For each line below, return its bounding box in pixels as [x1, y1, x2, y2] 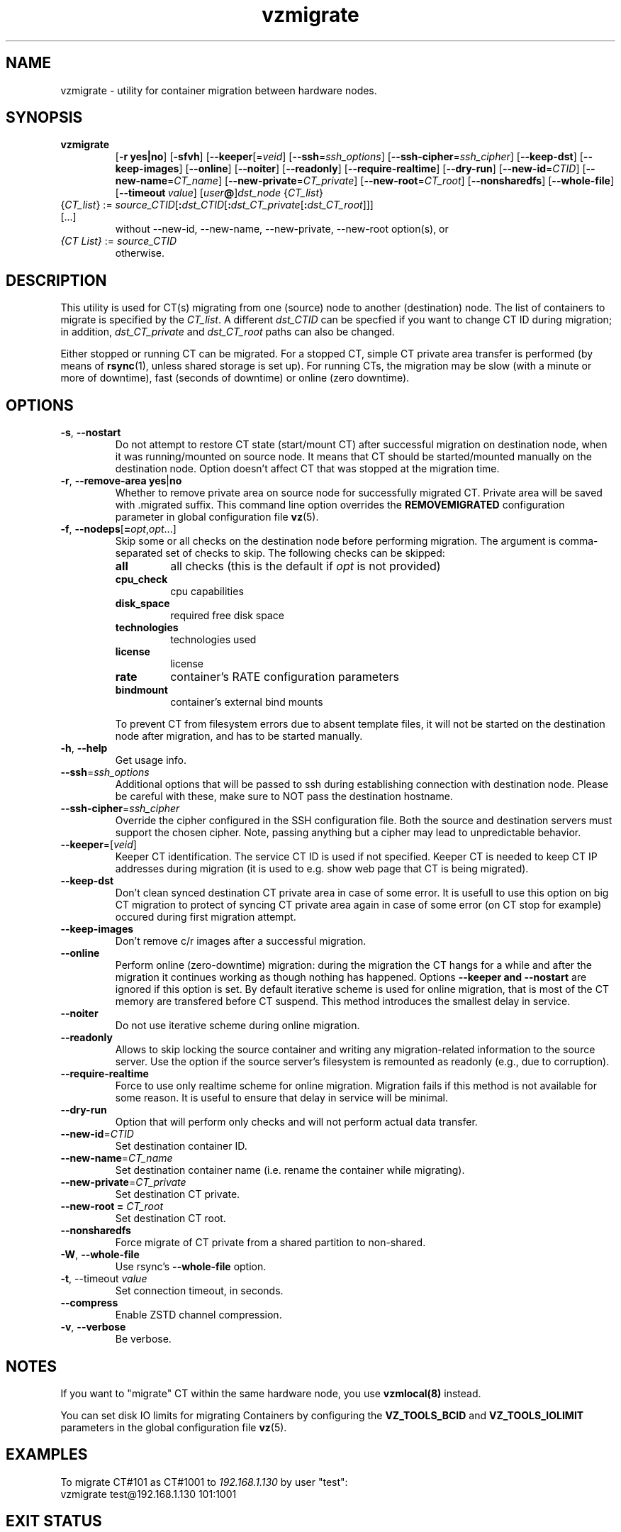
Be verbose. [115, 1333, 172, 1345]
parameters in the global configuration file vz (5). [60, 1421, 287, 1433]
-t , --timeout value [60, 1272, 147, 1285]
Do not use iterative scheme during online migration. [115, 1019, 360, 1032]
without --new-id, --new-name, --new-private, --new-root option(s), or [115, 223, 449, 235]
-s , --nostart [60, 426, 121, 439]
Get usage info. [115, 754, 186, 767]
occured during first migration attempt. [115, 911, 296, 923]
